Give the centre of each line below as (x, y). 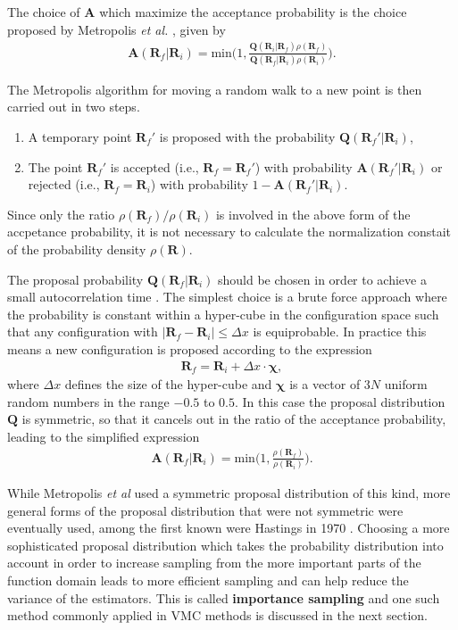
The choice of (44, 12)
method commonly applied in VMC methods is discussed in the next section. (218, 615)
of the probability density (77, 249)
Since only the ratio (61, 214)
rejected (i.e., (64, 184)
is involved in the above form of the (313, 214)
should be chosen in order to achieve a (322, 279)
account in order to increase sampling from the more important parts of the (214, 563)
